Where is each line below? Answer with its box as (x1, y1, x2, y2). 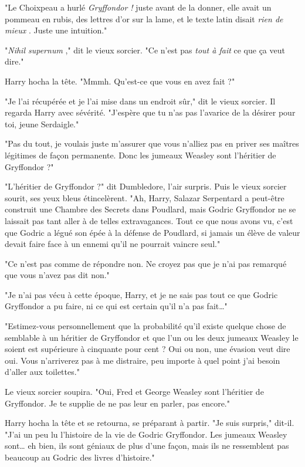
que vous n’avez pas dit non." (5, 269, 110, 281)
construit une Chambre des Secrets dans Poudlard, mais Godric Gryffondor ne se (5, 203, 296, 215)
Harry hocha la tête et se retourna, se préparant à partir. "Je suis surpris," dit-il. (5, 417, 294, 429)
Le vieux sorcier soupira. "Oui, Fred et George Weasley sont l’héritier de (5, 385, 264, 398)
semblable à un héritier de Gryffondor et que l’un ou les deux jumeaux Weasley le (5, 331, 299, 343)
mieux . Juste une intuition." (5, 24, 107, 36)
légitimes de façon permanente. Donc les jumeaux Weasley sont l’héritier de (5, 148, 276, 161)
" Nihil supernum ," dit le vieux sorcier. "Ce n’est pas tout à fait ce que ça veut (5, 43, 285, 56)
